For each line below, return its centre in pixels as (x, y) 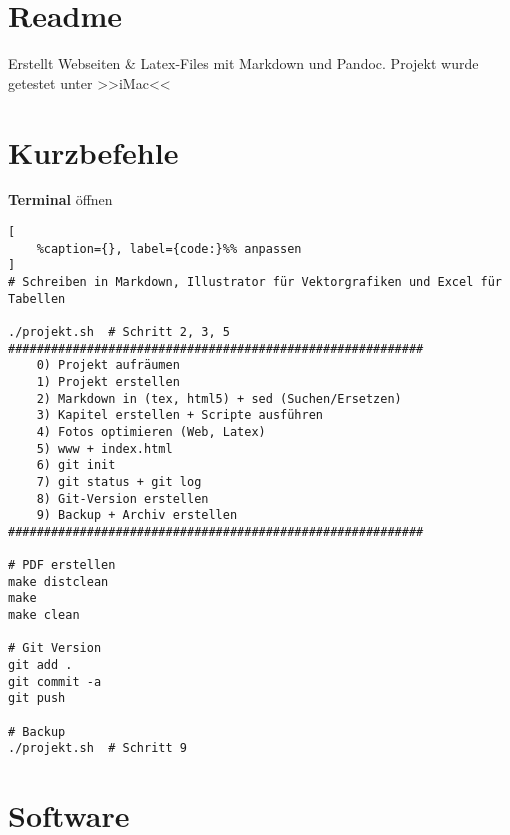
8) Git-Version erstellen (122, 498)
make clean (44, 615)
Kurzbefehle (93, 151)
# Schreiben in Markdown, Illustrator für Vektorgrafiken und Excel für (255, 282)
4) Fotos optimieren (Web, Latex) (151, 431)
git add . (40, 665)
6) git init (76, 465)
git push (37, 698)
